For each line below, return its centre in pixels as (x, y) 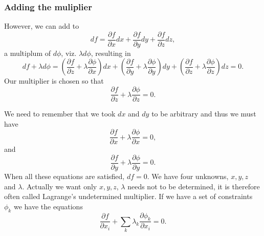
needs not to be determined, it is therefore (194, 186)
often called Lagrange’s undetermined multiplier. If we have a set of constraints (128, 196)
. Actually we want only (60, 186)
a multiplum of (28, 53)
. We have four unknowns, (188, 176)
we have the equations (48, 206)
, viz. (69, 53)
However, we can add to (42, 26)
